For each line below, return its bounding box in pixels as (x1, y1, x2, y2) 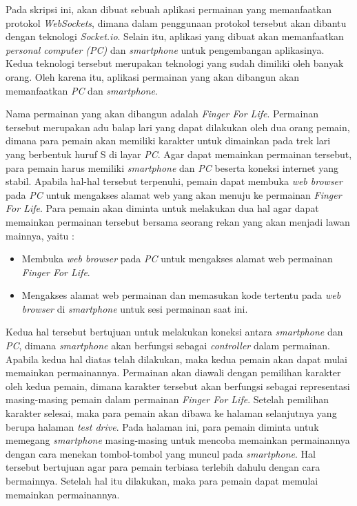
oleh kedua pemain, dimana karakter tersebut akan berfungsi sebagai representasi (6, 378, 350, 393)
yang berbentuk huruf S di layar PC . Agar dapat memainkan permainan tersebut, (6, 146, 352, 161)
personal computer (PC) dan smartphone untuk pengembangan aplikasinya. (6, 42, 325, 57)
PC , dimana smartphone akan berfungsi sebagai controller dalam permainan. (6, 338, 330, 353)
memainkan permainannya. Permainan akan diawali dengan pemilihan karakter (6, 365, 341, 380)
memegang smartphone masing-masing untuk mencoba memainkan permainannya (6, 433, 350, 447)
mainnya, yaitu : (6, 228, 74, 242)
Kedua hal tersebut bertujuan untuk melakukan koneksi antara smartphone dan (6, 324, 343, 339)
